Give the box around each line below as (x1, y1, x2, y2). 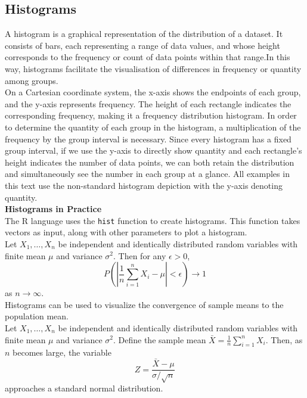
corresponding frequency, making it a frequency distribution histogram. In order (5, 109, 297, 122)
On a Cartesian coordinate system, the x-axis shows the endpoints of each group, (5, 86, 301, 98)
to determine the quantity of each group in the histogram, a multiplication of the (5, 120, 301, 133)
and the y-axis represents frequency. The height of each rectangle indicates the (5, 97, 292, 110)
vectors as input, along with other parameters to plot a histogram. (5, 226, 247, 238)
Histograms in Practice (5, 203, 102, 215)
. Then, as (265, 333, 303, 346)
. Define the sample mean (113, 333, 206, 346)
